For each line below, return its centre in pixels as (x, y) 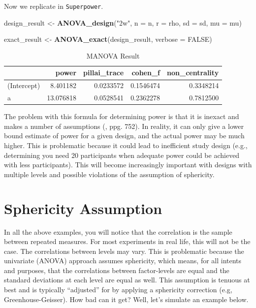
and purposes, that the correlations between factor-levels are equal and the (117, 270)
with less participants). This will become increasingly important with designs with (128, 165)
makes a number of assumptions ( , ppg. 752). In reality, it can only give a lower (124, 126)
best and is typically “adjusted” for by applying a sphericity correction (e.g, (118, 290)
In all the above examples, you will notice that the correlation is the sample (118, 231)
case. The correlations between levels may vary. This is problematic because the (124, 251)
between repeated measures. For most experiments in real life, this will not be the (127, 241)
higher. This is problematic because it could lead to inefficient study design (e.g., (126, 145)
